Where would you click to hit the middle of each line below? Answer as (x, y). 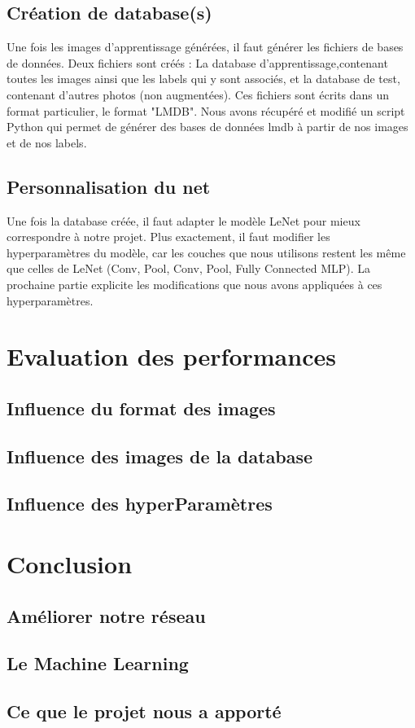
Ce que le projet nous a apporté (144, 711)
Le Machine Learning (98, 663)
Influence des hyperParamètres (140, 504)
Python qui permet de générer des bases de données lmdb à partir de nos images (207, 127)
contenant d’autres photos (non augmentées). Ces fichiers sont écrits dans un (198, 94)
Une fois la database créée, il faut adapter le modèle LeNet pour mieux (183, 220)
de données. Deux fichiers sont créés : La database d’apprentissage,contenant (197, 62)
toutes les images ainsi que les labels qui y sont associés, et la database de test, (203, 79)
